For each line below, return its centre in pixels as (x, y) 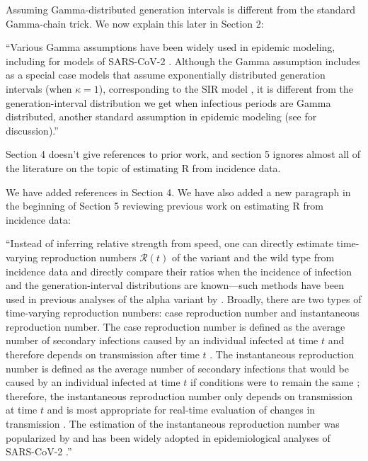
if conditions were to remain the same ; (275, 382)
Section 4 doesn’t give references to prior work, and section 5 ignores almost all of (183, 154)
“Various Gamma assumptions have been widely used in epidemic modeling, (171, 47)
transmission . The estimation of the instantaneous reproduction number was (173, 424)
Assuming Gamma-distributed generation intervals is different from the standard (180, 9)
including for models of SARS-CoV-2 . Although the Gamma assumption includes (183, 61)
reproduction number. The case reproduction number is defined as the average (176, 326)
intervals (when (39, 88)
